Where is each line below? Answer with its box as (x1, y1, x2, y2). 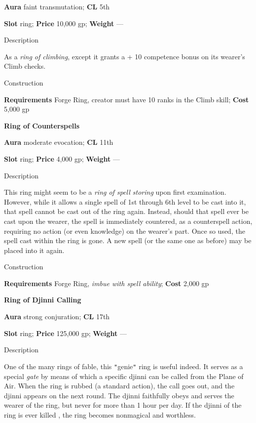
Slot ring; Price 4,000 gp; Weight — (4, 153, 120, 164)
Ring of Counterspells (4, 120, 80, 130)
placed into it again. (4, 245, 65, 255)
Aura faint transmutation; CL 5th (4, 1, 110, 11)
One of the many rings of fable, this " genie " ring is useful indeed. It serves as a (4, 361, 243, 371)
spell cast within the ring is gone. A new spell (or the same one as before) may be (4, 235, 252, 246)
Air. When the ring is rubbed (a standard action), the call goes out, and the (4, 381, 235, 391)
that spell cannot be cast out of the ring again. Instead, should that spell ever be (4, 206, 249, 216)
